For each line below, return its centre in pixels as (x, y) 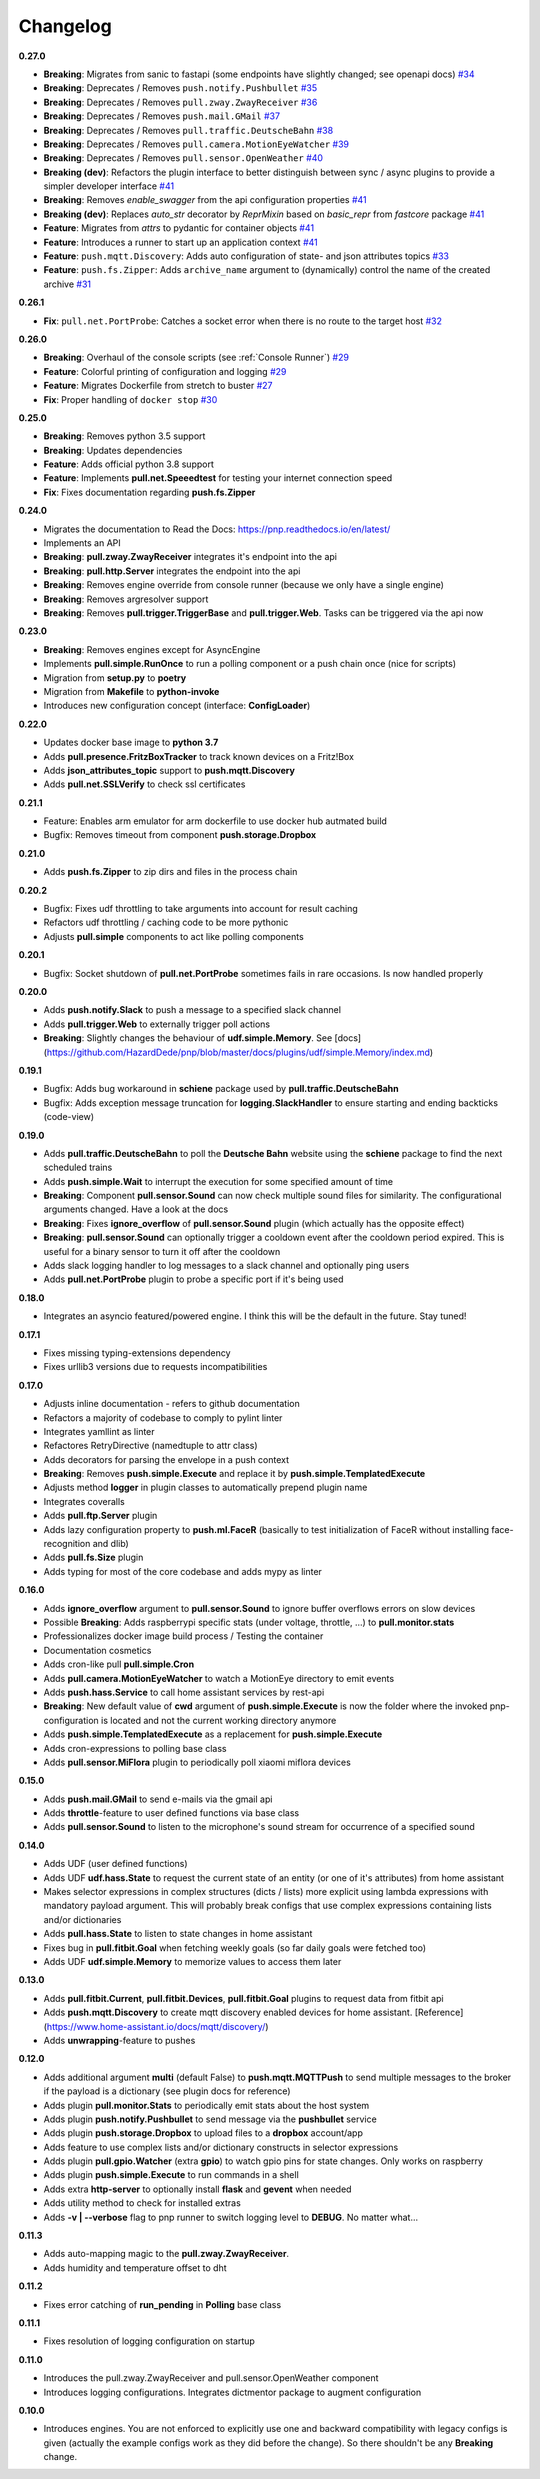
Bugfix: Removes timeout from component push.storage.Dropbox (180, 835)
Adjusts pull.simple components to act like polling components (173, 936)
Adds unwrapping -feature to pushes (119, 2040)
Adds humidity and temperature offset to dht (135, 2267)
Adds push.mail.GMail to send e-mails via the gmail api (158, 1799)
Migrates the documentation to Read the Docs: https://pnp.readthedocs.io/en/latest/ (217, 529)
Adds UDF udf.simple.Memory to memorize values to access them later (192, 1961)
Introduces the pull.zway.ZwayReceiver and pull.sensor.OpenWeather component (211, 2378)
